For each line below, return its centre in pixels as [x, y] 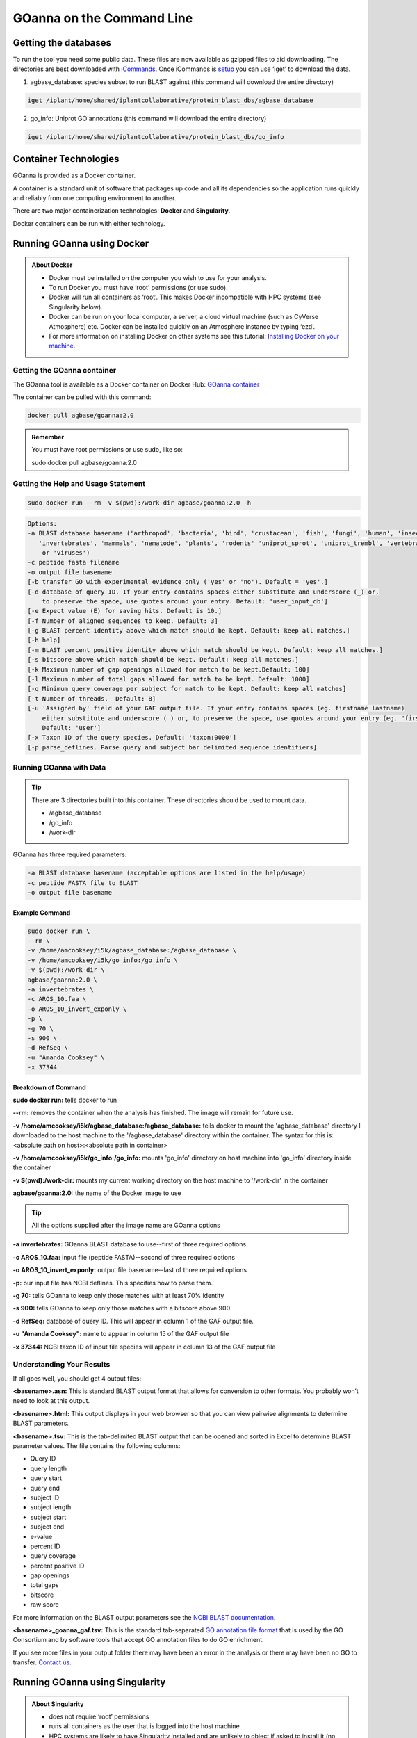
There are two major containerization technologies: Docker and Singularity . [122, 211]
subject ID [45, 1497]
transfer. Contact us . [42, 1662]
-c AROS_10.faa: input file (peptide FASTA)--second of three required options [124, 1257]
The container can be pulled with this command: [82, 397]
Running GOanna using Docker [81, 243]
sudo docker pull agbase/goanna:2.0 [84, 462]
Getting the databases [62, 43]
